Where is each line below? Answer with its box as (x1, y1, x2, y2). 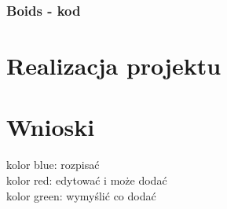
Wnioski (6, 111, 95, 143)
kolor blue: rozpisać (6, 156, 100, 173)
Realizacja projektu (6, 49, 222, 82)
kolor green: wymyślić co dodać (6, 187, 156, 203)
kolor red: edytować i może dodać (6, 171, 167, 188)
